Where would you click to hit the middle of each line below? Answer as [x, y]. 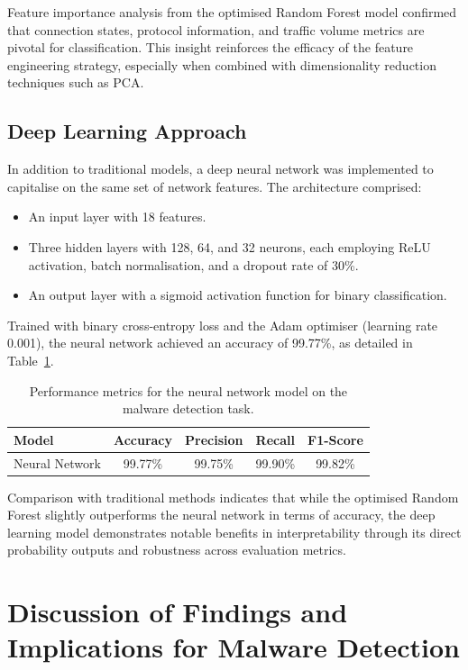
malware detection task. [188, 408]
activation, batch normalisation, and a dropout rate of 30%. [193, 264]
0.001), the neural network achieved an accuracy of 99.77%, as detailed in [210, 343]
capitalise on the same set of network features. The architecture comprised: [215, 186]
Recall [275, 439]
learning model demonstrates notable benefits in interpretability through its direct [234, 532]
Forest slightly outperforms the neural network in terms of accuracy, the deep [221, 515]
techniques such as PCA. [76, 82]
